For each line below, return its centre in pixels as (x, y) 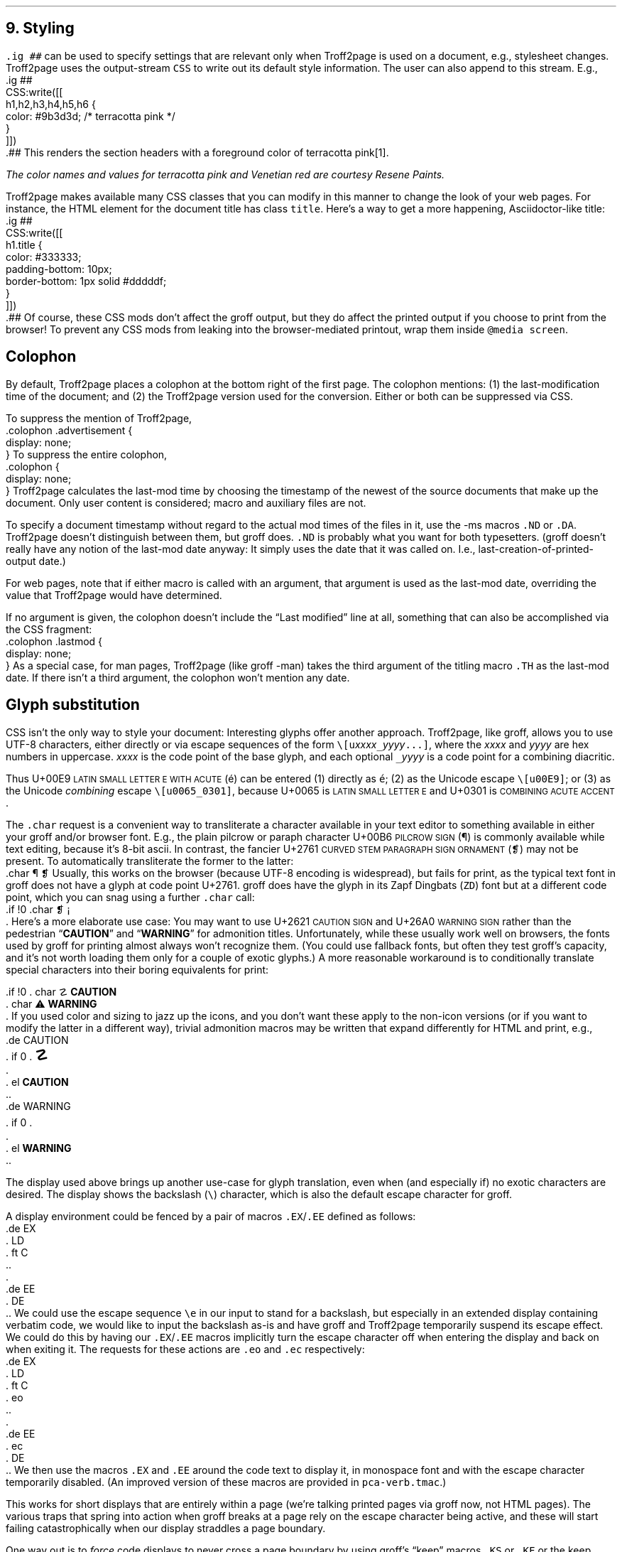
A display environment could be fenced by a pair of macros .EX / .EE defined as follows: (211, 1216)
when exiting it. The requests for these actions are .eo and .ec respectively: (185, 1349)
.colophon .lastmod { (54, 641)
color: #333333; (44, 257)
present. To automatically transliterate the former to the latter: (150, 861)
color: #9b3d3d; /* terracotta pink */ (91, 116)
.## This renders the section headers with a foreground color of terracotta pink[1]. (197, 152)
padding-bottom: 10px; (59, 269)
